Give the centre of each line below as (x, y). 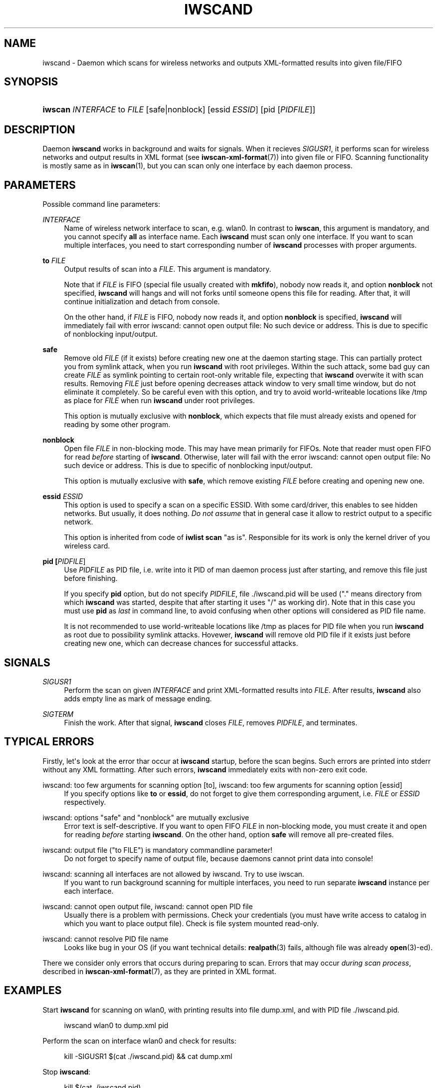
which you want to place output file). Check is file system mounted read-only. (191, 923)
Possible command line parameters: (102, 204)
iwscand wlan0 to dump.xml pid (116, 1025)
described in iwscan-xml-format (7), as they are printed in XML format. (159, 971)
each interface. (89, 891)
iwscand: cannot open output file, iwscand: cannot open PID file (148, 906)
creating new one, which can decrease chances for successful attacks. (181, 643)
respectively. (85, 802)
